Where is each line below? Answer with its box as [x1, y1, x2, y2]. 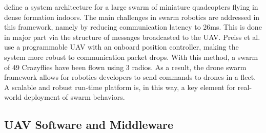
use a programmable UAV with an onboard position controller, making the [4, 41, 239, 52]
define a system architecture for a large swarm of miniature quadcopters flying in [4, 2, 258, 12]
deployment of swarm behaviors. [24, 92, 125, 102]
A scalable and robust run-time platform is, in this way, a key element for [4, 81, 236, 92]
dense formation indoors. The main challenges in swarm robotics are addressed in [4, 11, 260, 22]
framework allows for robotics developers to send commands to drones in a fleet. [4, 72, 256, 82]
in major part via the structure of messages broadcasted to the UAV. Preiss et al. [4, 31, 260, 42]
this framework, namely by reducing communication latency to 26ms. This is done [4, 21, 262, 32]
